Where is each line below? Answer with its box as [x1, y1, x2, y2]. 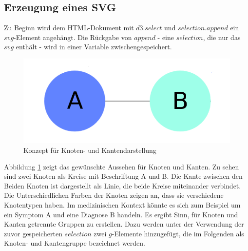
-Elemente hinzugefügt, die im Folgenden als [112, 228, 244, 238]
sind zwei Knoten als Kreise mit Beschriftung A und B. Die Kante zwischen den [4, 171, 243, 181]
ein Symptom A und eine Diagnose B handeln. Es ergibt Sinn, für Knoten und [4, 209, 238, 219]
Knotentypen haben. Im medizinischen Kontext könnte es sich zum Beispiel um [4, 200, 241, 209]
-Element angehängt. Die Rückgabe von [14, 32, 132, 42]
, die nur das [203, 32, 241, 42]
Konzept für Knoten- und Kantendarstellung [23, 145, 156, 155]
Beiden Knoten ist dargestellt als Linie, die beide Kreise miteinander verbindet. [4, 180, 241, 190]
